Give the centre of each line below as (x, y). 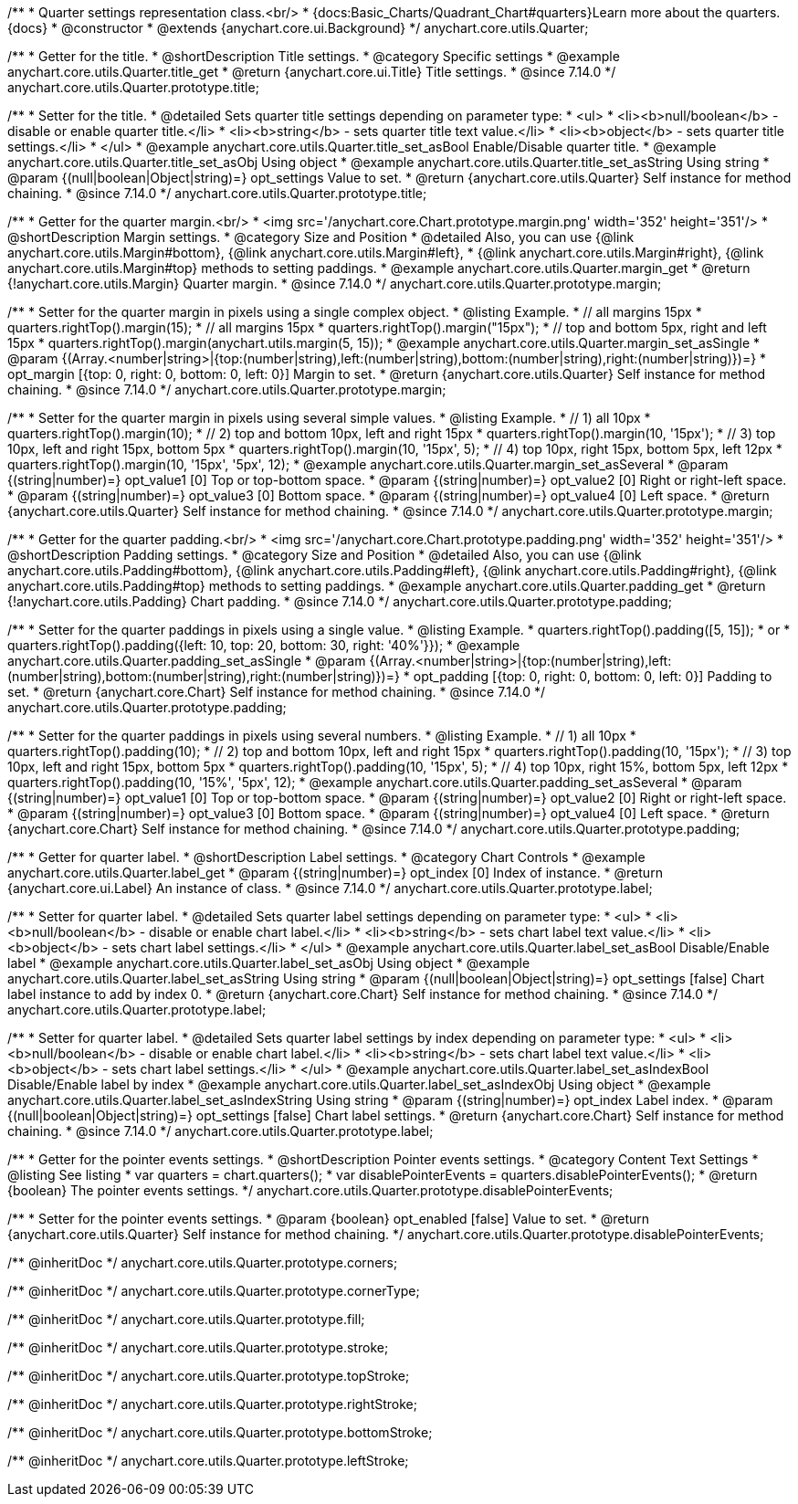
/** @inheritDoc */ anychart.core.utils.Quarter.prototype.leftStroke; (208, 1461)
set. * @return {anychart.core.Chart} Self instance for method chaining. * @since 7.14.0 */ (276, 692)
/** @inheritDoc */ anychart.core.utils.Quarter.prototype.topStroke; (209, 1376)
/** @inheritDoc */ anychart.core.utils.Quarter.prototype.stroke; (198, 1347)
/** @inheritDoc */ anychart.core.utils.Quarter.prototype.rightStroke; (212, 1404)
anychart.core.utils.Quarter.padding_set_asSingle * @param (187, 661)
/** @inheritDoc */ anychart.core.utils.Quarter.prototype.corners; (203, 1262)
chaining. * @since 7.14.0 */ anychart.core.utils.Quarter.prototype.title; (217, 193)
